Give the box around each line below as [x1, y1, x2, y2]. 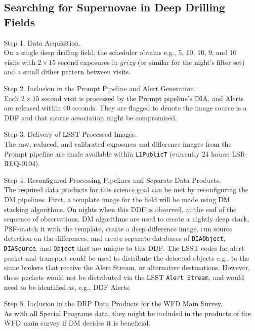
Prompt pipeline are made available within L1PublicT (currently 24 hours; [4, 148, 230, 159]
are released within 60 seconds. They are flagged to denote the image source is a [4, 103, 247, 113]
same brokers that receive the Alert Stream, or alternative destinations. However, [4, 262, 250, 273]
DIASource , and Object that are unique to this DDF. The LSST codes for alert [4, 243, 244, 253]
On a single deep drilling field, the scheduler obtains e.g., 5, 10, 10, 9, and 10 [4, 47, 237, 57]
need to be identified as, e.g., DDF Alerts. [4, 281, 131, 292]
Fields [4, 14, 35, 29]
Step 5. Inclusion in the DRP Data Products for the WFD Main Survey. [4, 298, 223, 309]
